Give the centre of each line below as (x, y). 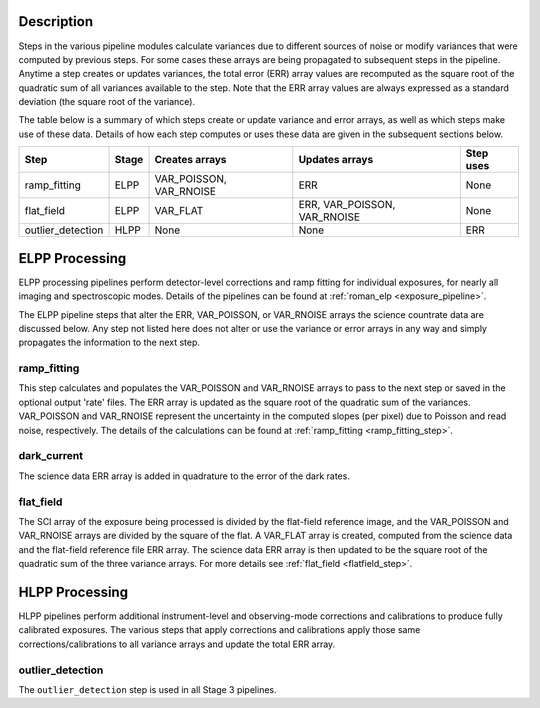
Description (56, 21)
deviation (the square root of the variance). (107, 102)
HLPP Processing (73, 591)
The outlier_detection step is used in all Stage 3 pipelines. (147, 689)
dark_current (51, 456)
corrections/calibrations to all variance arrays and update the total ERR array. (177, 644)
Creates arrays (190, 160)
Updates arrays (336, 160)
